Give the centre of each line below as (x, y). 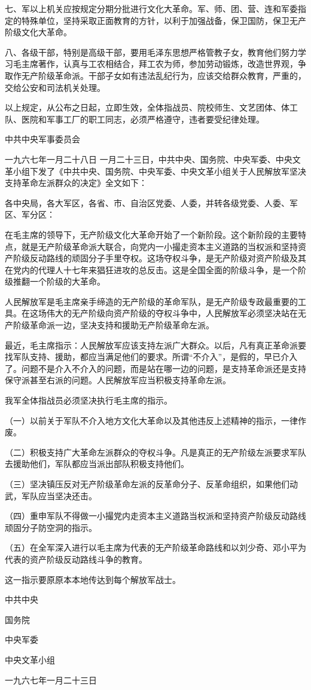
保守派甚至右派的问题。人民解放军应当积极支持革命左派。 (118, 380)
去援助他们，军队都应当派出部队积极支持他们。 (97, 464)
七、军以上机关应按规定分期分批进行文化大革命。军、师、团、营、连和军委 (151, 8)
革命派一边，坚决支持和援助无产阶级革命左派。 (122, 325)
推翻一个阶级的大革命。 (59, 281)
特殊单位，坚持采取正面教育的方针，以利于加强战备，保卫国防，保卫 (155, 20)
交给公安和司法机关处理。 (55, 87)
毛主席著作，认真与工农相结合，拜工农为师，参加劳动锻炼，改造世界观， (155, 64)
